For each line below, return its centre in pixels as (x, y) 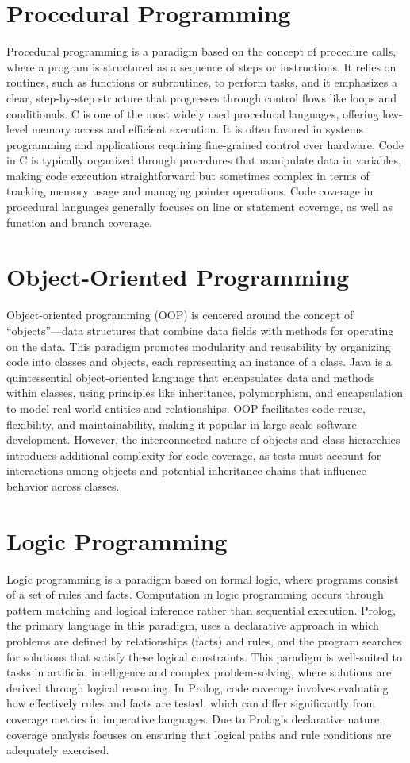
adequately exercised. (58, 750)
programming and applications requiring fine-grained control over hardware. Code (205, 144)
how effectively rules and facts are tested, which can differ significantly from (191, 703)
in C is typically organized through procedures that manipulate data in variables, (204, 160)
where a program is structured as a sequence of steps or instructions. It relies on (201, 66)
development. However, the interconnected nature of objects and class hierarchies (203, 439)
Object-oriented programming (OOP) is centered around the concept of (180, 315)
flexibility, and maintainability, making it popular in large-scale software (182, 424)
